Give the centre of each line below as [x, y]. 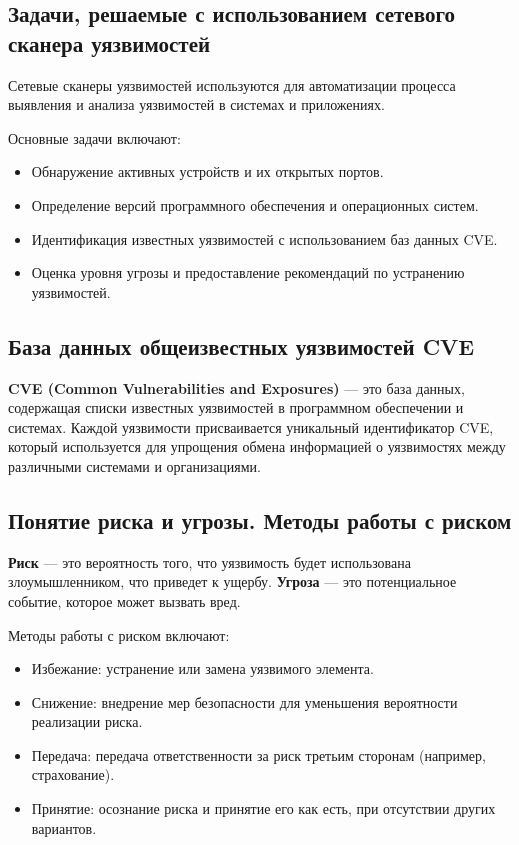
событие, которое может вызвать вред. [124, 600]
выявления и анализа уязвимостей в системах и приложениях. [196, 104]
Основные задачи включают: [94, 137]
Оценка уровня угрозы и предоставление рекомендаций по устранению [248, 272]
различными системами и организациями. [134, 465]
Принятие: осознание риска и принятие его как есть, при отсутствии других [263, 808]
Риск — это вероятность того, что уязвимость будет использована [209, 561]
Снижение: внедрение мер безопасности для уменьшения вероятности [244, 701]
